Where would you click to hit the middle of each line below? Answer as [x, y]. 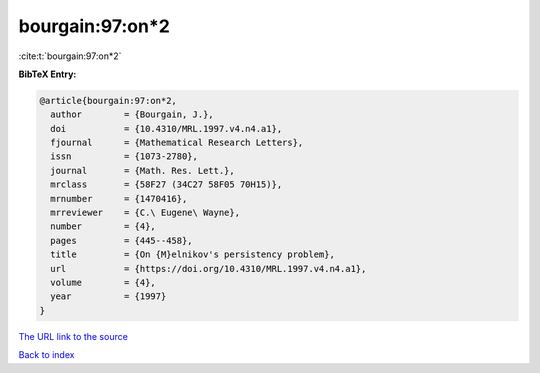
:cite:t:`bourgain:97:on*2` [70, 56]
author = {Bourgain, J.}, [132, 114]
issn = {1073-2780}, [124, 156]
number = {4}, [103, 226]
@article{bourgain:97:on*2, [108, 100]
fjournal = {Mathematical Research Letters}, [177, 143]
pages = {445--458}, [122, 240]
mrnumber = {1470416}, [119, 198]
